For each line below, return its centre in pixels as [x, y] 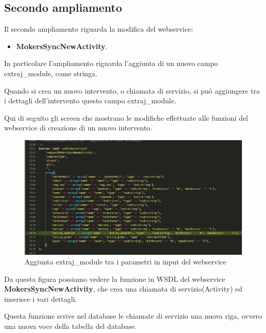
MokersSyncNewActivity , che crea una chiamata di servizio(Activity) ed [123, 289]
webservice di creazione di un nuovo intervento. [78, 128]
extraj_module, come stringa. [51, 73]
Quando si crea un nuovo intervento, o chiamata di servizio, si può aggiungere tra [132, 90]
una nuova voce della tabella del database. [70, 326]
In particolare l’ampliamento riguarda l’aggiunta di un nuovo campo [111, 63]
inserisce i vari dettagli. [41, 298]
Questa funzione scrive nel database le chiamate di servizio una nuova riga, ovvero [133, 316]
